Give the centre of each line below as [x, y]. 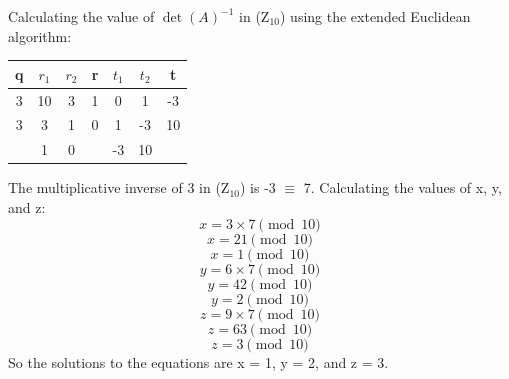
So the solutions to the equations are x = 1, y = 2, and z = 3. [198, 361]
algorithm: [40, 35]
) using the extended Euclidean [375, 16]
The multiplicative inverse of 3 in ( [114, 187]
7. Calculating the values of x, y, [402, 187]
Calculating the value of [81, 16]
